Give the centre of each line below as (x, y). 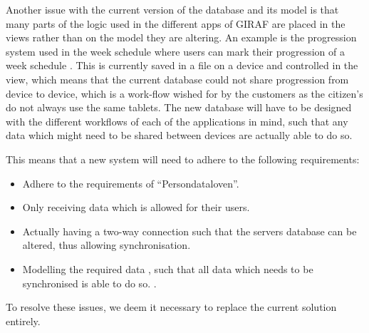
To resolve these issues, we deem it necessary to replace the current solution (171, 307)
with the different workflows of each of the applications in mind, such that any (177, 121)
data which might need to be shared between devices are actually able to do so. (179, 135)
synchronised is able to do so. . (89, 283)
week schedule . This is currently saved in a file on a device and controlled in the (182, 65)
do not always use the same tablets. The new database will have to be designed (179, 107)
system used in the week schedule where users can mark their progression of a (175, 51)
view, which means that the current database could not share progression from (177, 79)
